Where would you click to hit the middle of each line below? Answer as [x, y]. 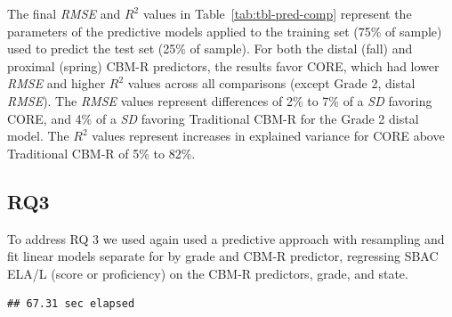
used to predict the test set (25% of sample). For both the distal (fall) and [210, 49]
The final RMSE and [64, 13]
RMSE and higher [56, 83]
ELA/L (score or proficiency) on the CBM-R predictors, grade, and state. [208, 273]
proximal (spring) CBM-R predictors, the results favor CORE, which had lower [223, 65]
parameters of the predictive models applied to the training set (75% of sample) [225, 31]
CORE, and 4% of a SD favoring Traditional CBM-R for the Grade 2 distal [213, 118]
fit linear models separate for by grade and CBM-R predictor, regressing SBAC [223, 256]
